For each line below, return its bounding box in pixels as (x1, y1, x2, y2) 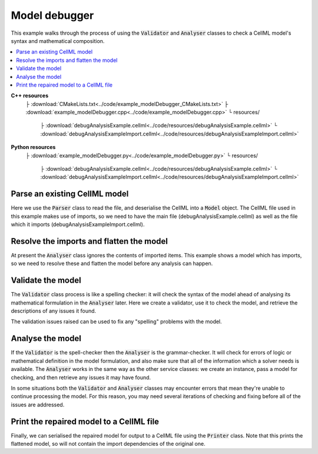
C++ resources (11, 92, 49, 100)
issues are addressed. (11, 401, 65, 408)
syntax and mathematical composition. (11, 37, 105, 44)
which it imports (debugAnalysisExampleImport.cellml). (11, 221, 145, 228)
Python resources (11, 144, 56, 151)
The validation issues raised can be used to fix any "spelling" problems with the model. (11, 318, 222, 325)
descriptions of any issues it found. (11, 307, 97, 314)
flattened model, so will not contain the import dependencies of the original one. (11, 440, 206, 448)
